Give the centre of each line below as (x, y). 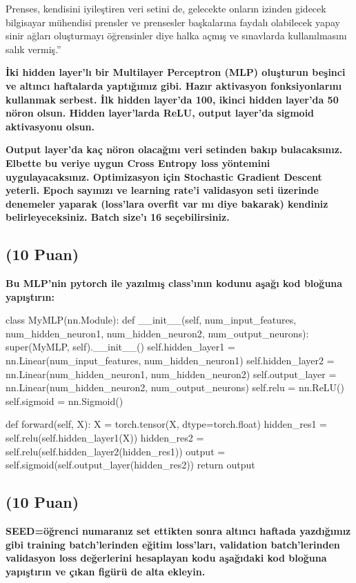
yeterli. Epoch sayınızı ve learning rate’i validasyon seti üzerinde (162, 190)
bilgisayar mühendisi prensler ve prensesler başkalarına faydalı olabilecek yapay (173, 22)
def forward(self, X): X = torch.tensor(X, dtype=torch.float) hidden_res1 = (167, 424)
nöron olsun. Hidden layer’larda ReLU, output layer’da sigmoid (160, 113)
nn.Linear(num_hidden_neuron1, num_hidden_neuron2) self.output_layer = (171, 374)
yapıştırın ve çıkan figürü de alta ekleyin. (106, 571)
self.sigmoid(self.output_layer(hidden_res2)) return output (130, 465)
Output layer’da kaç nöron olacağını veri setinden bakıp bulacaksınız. (174, 149)
